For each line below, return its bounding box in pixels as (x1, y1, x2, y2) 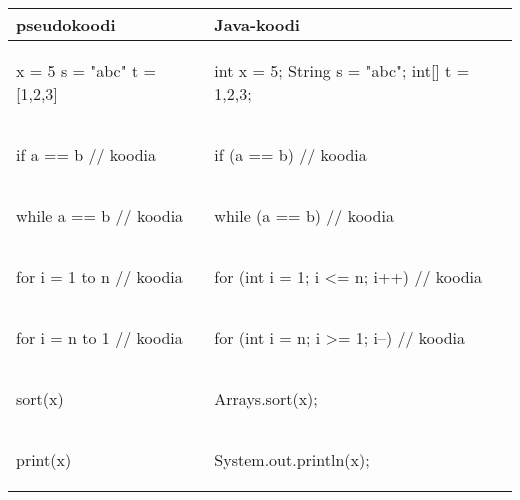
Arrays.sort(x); (214, 387, 318, 410)
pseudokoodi (16, 13, 116, 36)
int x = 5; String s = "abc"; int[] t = (214, 59, 470, 82)
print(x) (16, 448, 72, 471)
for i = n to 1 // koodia (16, 326, 183, 349)
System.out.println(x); (214, 448, 370, 471)
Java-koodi (214, 13, 300, 36)
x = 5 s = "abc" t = (16, 59, 157, 82)
